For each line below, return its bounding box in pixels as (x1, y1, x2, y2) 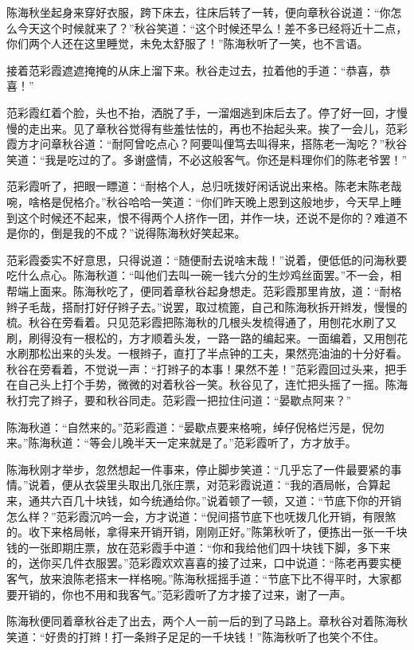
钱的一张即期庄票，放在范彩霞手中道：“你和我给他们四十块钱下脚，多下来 (6, 538, 391, 555)
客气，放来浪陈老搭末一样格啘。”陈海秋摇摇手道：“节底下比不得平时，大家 (6, 570, 391, 586)
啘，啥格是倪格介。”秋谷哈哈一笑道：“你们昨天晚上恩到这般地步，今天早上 (6, 193, 391, 209)
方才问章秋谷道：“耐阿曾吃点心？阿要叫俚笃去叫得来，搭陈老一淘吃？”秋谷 (17, 135, 408, 152)
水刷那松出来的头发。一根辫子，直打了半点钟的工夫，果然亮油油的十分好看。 (6, 345, 408, 362)
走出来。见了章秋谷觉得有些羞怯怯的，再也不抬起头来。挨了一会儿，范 (28, 119, 396, 136)
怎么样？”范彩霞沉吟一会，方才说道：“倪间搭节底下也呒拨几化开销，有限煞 (6, 507, 396, 524)
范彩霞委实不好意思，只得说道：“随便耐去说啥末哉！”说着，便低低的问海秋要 (6, 251, 408, 268)
